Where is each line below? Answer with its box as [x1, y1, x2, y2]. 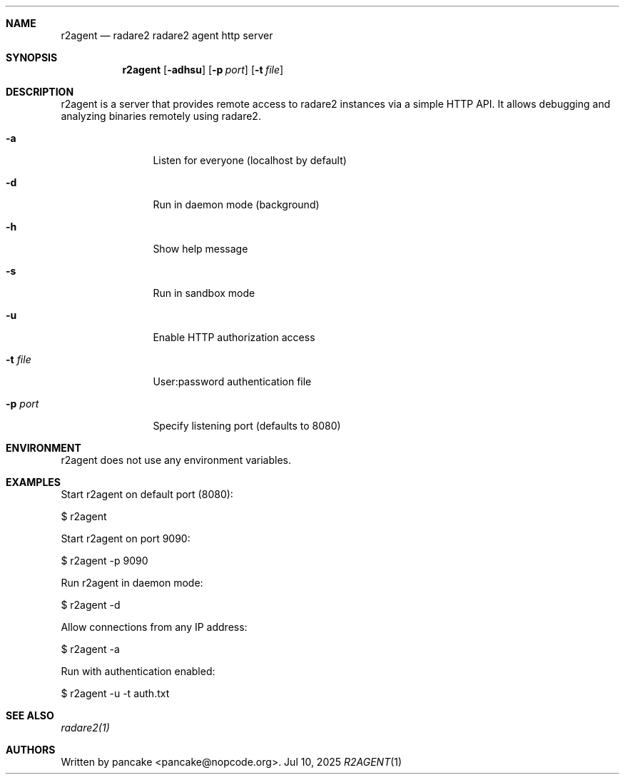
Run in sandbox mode [153, 287, 255, 299]
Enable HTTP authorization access [153, 331, 315, 343]
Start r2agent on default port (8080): [61, 488, 233, 500]
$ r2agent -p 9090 [61, 554, 148, 567]
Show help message [153, 243, 248, 255]
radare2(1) [61, 721, 110, 734]
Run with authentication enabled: [61, 665, 215, 677]
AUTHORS [6, 744, 56, 756]
